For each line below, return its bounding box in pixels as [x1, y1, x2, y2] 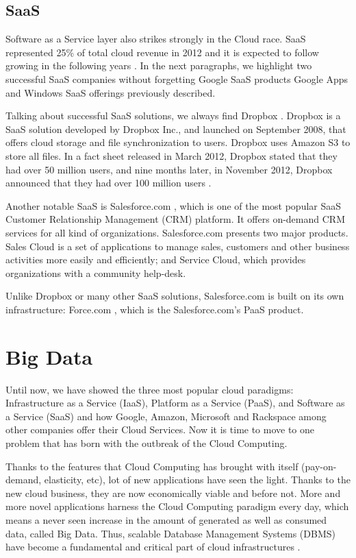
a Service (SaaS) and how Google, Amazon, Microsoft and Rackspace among [5, 409, 327, 423]
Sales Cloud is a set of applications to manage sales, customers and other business [5, 239, 350, 253]
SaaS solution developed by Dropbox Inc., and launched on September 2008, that [5, 121, 346, 136]
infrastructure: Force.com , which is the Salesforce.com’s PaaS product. [5, 302, 304, 316]
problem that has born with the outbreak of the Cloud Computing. [5, 435, 288, 450]
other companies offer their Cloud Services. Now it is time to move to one [5, 422, 315, 437]
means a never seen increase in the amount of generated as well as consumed [5, 512, 327, 526]
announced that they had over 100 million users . [5, 175, 212, 190]
